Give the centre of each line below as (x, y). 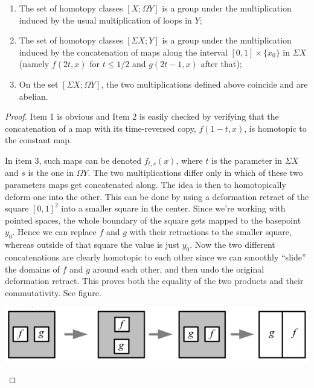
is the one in (51, 173)
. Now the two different (232, 244)
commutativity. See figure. (53, 292)
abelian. (34, 96)
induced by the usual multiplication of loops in (105, 20)
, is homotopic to (275, 128)
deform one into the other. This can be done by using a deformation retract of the (157, 196)
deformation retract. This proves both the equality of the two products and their (154, 281)
